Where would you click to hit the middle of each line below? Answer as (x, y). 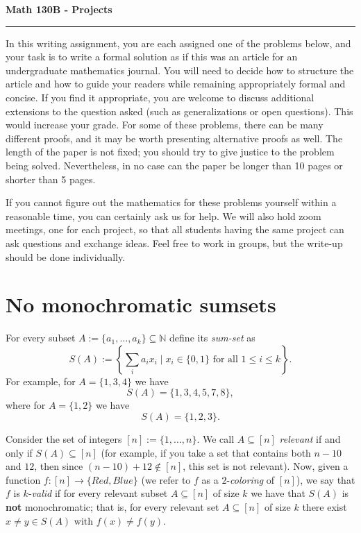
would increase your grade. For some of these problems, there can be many (165, 125)
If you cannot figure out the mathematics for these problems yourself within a (171, 202)
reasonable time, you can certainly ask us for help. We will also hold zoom (163, 215)
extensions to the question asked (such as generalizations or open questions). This (179, 111)
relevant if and (310, 439)
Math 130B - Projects (59, 9)
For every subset (41, 338)
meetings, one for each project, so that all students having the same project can (175, 229)
